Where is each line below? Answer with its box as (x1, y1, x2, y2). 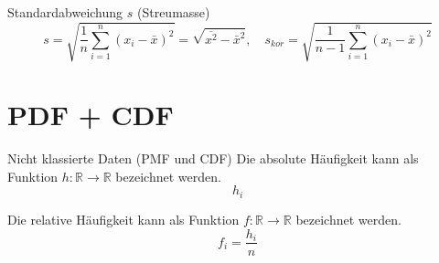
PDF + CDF (7, 96, 174, 133)
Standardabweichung (7, 3, 123, 21)
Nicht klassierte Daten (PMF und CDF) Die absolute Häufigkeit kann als (7, 149, 419, 168)
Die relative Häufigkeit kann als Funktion (7, 209, 240, 228)
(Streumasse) (136, 3, 210, 21)
